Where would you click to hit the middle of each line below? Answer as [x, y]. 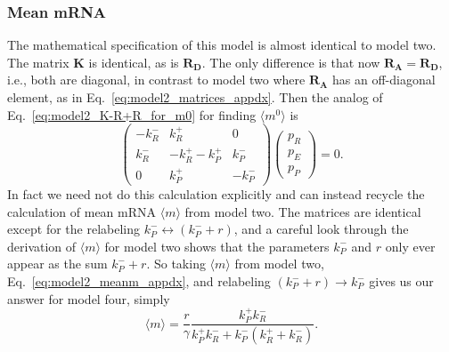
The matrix [38, 62]
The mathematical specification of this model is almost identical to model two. [222, 45]
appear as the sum [57, 264]
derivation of [42, 246]
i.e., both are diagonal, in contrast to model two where [156, 80]
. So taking [176, 264]
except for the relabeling [74, 229]
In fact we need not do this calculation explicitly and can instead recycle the [216, 194]
